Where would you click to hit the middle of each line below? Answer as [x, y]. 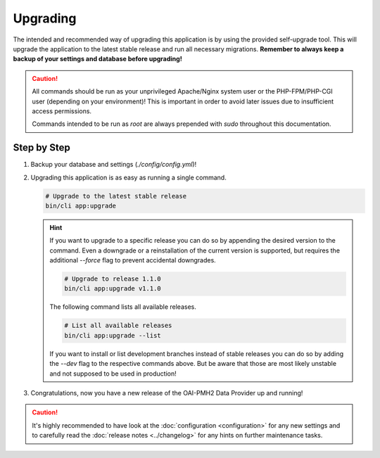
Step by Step [42, 148]
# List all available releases [118, 326]
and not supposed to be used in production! [113, 374]
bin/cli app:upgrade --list [113, 335]
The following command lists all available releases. [123, 307]
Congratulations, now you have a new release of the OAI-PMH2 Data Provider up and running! [167, 393]
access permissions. [62, 111]
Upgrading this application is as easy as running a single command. [128, 177]
